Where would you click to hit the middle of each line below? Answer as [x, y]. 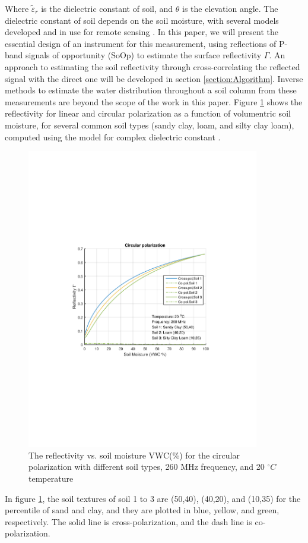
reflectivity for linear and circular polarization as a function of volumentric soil [148, 113]
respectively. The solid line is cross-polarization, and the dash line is [128, 521]
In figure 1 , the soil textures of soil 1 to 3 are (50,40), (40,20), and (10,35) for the [153, 498]
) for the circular [209, 455]
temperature [51, 478]
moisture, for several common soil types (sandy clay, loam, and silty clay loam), [150, 125]
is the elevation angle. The [230, 8]
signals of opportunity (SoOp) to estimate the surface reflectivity [144, 55]
